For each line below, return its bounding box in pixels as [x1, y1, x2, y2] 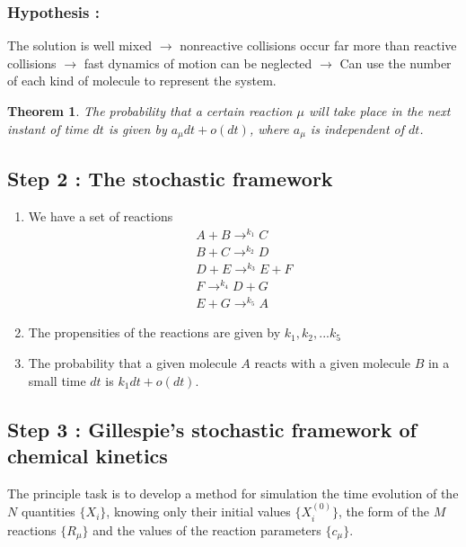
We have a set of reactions [28, 207, 173, 226]
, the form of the [338, 502, 430, 521]
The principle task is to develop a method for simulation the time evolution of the [7, 483, 459, 502]
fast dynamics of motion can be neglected [84, 53, 312, 72]
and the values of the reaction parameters [92, 520, 321, 539]
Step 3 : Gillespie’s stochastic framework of [7, 415, 417, 443]
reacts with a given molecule [254, 353, 410, 372]
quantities [21, 502, 75, 521]
